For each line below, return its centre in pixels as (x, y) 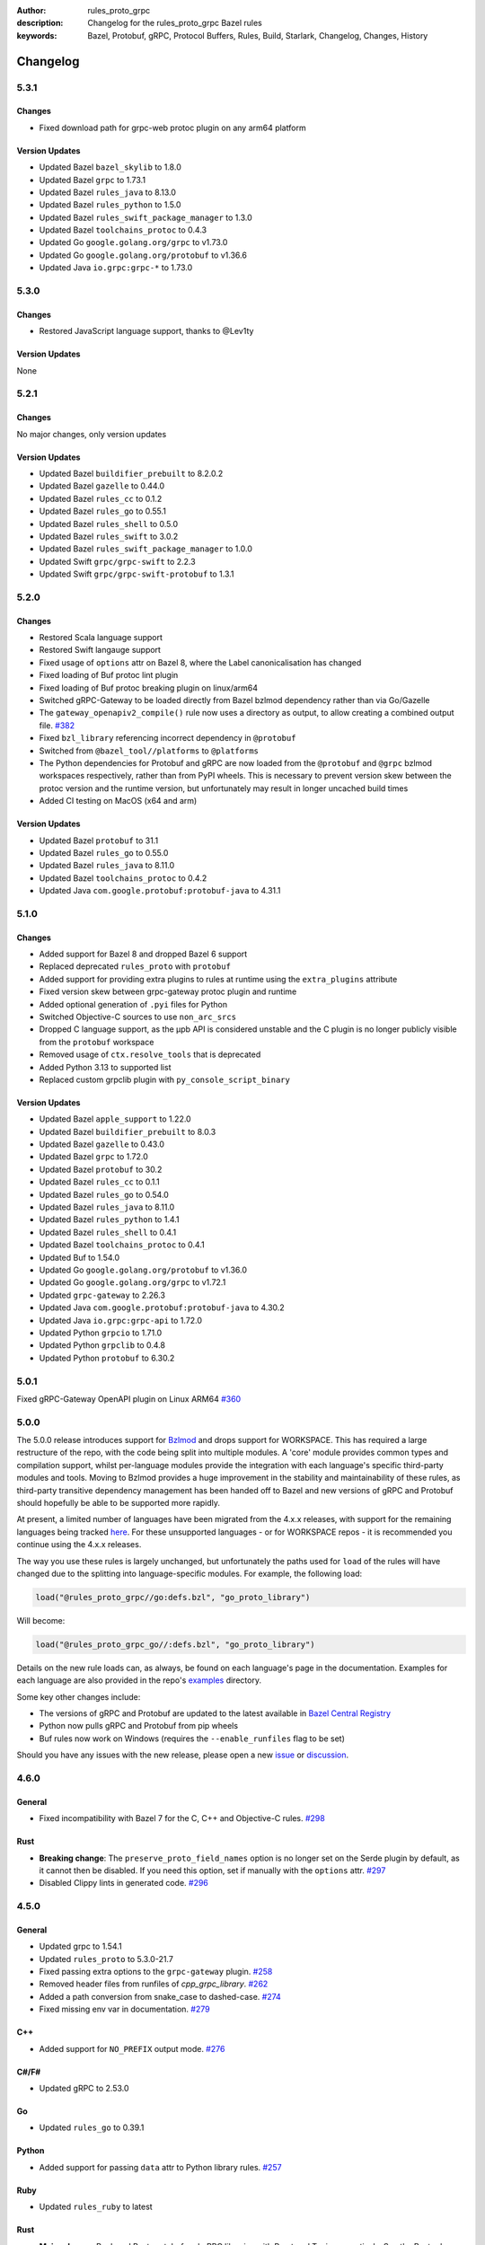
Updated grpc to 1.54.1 (80, 1946)
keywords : (37, 35)
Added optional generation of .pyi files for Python (133, 1004)
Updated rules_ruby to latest (96, 2207)
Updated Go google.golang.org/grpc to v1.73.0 (133, 242)
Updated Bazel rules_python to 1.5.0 (110, 205)
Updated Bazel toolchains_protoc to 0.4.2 (123, 878)
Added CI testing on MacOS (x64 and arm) (118, 801)
